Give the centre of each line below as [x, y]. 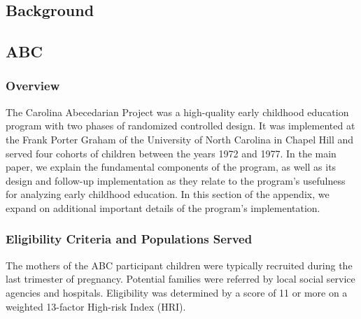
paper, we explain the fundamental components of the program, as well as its [171, 167]
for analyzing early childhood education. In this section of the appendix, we [168, 194]
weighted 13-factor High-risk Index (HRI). [96, 306]
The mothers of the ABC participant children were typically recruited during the [179, 265]
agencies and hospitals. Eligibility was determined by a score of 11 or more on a [177, 292]
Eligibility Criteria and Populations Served [129, 239]
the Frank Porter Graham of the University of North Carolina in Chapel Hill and [180, 139]
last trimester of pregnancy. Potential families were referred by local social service [180, 279]
